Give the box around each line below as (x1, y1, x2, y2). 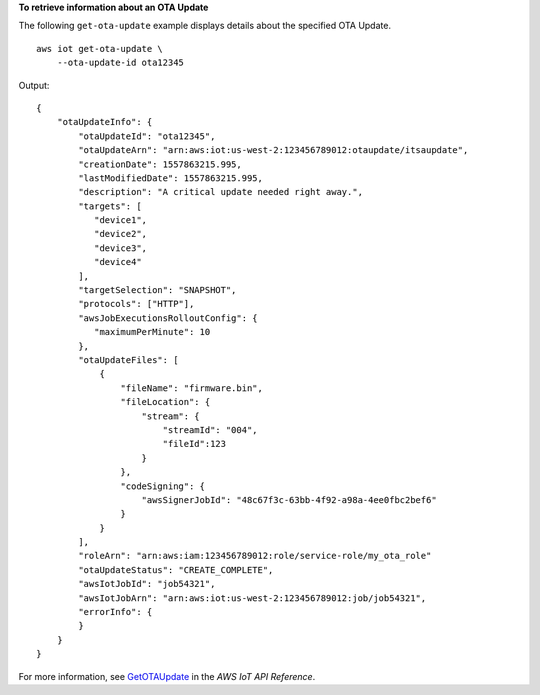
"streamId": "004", (162, 424, 259, 435)
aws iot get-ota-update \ (36, 43, 164, 54)
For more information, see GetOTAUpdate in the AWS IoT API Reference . (18, 670, 316, 682)
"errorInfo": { (78, 606, 153, 618)
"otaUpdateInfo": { (56, 116, 153, 128)
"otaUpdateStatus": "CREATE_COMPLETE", (78, 564, 274, 575)
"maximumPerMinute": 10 (93, 326, 211, 338)
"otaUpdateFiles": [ (78, 354, 179, 365)
